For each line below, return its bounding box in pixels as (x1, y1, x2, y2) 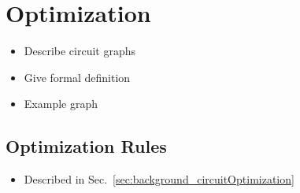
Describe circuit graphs (24, 43, 136, 59)
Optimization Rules (6, 134, 167, 158)
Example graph (24, 95, 98, 112)
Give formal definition (24, 69, 131, 85)
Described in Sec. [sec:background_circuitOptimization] (24, 171, 294, 187)
